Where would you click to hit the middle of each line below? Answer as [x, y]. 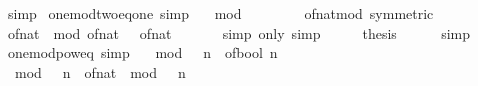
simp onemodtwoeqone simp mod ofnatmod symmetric [220, 13]
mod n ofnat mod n [100, 71]
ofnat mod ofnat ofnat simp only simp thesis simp [239, 32]
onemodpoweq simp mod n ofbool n [142, 52]
